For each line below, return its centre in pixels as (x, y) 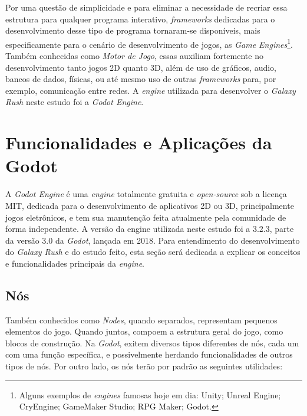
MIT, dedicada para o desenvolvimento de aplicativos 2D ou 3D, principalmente (150, 205)
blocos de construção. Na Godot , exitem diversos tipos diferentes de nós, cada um (152, 343)
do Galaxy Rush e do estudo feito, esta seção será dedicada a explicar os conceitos (153, 252)
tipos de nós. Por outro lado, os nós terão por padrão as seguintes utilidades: (144, 366)
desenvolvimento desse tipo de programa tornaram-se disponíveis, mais (133, 30)
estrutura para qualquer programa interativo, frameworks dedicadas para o (140, 19)
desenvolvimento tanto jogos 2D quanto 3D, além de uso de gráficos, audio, (141, 67)
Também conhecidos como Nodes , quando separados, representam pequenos (141, 320)
